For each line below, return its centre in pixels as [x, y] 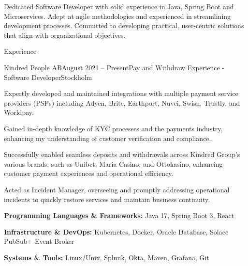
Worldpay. [19, 112]
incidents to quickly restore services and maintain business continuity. [107, 199]
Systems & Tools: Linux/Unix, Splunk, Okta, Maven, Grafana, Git [107, 257]
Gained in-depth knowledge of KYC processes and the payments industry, [113, 128]
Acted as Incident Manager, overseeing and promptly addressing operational [117, 189]
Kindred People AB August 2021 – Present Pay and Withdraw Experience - [114, 67]
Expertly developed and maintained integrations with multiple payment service [121, 93]
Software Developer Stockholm [48, 77]
